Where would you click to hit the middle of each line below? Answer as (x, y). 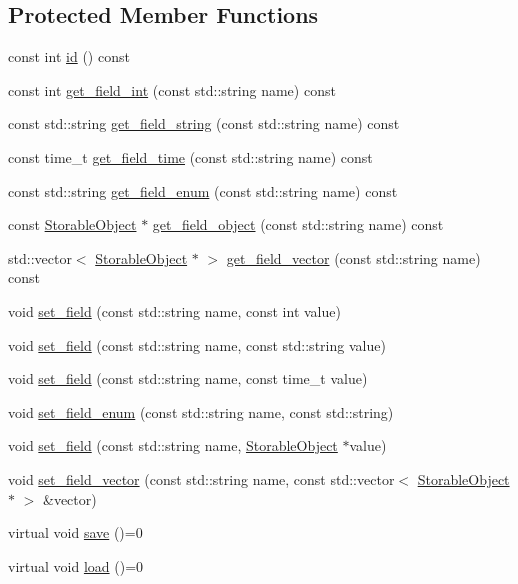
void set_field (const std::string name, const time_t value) (188, 378)
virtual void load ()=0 (76, 565)
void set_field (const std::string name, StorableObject (173, 445)
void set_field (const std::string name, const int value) (174, 310)
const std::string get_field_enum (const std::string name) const (203, 190)
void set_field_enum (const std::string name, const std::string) (201, 411)
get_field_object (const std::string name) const (298, 224)
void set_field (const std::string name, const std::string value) (197, 344)
